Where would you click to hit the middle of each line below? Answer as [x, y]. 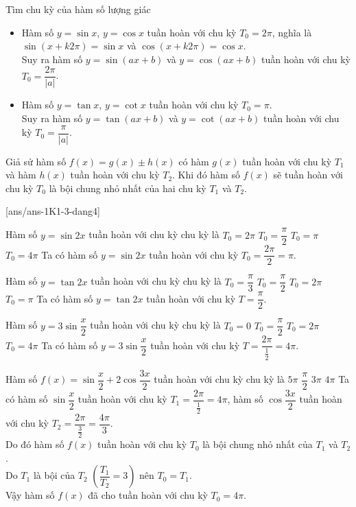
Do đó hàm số [35, 444]
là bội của [54, 475]
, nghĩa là [292, 32]
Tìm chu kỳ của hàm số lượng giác [78, 9]
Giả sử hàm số [36, 161]
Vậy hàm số [30, 495]
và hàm [21, 175]
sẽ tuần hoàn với [308, 175]
